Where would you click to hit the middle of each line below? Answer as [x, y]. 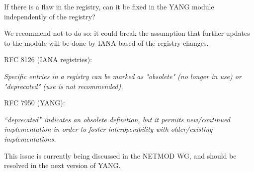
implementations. [30, 138]
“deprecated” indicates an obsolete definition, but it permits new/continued [117, 119]
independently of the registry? [50, 16]
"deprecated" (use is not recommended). [64, 86]
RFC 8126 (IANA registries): [48, 59]
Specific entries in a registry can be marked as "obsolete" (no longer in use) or [123, 76]
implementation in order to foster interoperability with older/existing [108, 129]
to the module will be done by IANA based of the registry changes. [106, 43]
